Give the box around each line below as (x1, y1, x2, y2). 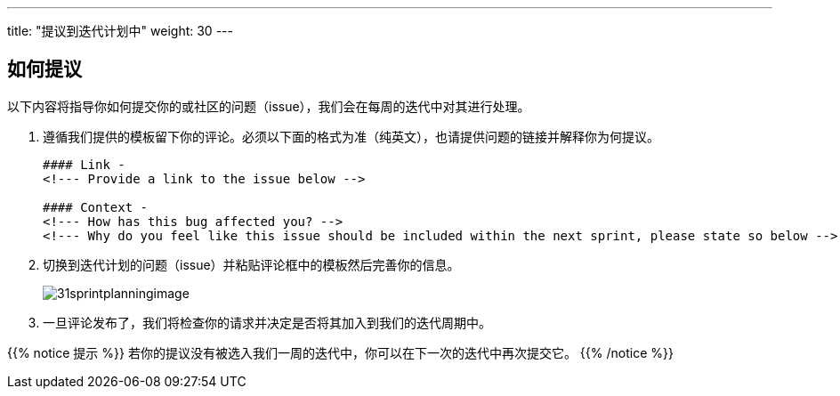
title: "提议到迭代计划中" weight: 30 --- (7, 23, 233, 38)
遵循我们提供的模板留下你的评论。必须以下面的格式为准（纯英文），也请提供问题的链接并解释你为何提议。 (43, 128, 659, 144)
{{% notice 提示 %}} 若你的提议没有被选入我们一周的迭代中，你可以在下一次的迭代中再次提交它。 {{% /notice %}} (7, 344, 674, 360)
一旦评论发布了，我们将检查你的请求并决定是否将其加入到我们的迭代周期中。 (43, 314, 491, 330)
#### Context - (43, 199, 149, 214)
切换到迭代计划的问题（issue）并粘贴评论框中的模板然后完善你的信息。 (43, 256, 460, 272)
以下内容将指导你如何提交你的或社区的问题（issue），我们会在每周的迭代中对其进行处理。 (7, 98, 530, 114)
